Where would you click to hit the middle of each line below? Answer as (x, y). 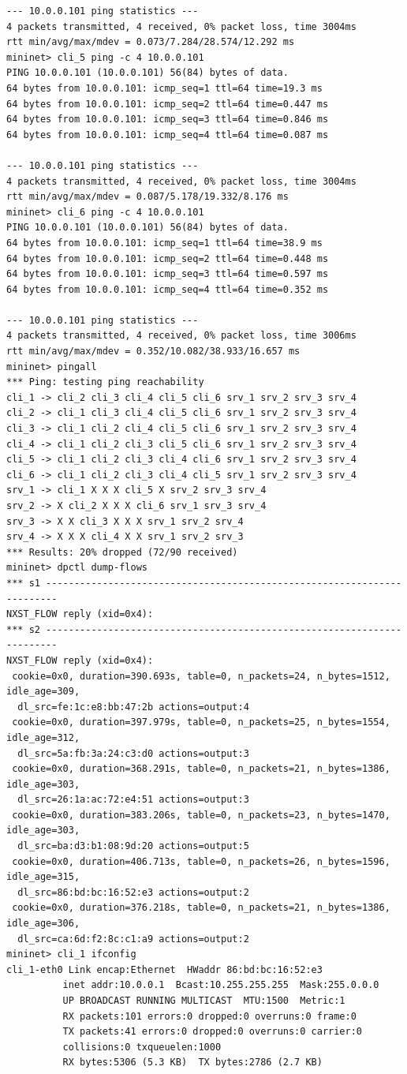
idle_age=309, (43, 692)
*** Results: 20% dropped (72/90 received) (122, 552)
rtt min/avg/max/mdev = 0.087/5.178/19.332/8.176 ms (147, 197)
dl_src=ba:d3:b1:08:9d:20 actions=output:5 (133, 846)
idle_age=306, (43, 924)
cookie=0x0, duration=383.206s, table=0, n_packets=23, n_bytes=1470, (201, 815)
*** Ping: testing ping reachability (105, 382)
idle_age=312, (43, 737)
